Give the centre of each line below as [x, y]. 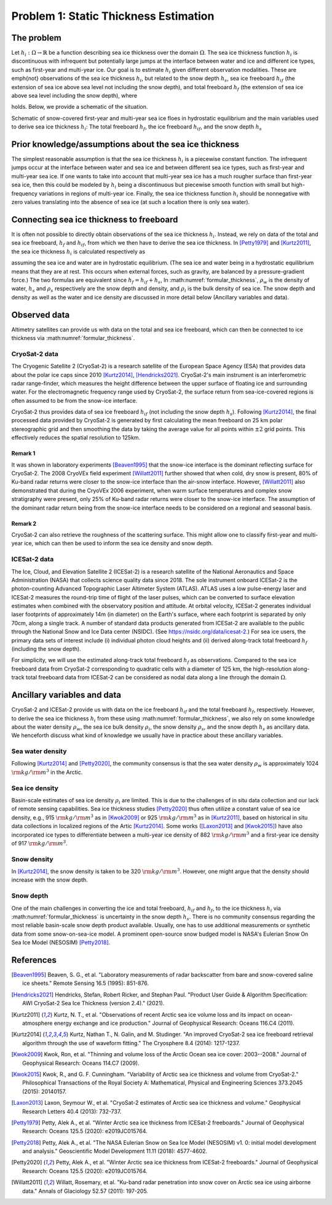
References [34, 960]
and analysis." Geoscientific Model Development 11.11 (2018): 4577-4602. [115, 1151]
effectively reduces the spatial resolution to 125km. [76, 438]
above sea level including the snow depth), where [74, 96]
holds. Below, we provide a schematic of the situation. [80, 107]
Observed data [41, 314]
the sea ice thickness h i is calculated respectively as [78, 252]
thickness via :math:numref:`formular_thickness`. [73, 338]
